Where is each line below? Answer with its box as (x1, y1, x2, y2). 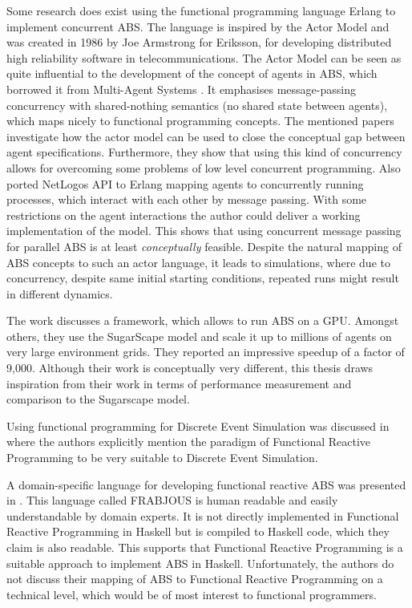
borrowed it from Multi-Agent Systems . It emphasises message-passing (6, 80, 356, 97)
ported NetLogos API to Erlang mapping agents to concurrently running (6, 175, 364, 192)
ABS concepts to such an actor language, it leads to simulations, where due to (6, 253, 390, 270)
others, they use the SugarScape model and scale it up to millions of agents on (6, 327, 392, 344)
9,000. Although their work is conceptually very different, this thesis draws (6, 359, 374, 376)
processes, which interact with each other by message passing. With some (6, 191, 367, 208)
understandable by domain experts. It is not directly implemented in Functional (6, 507, 399, 524)
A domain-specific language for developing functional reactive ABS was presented (6, 476, 406, 492)
